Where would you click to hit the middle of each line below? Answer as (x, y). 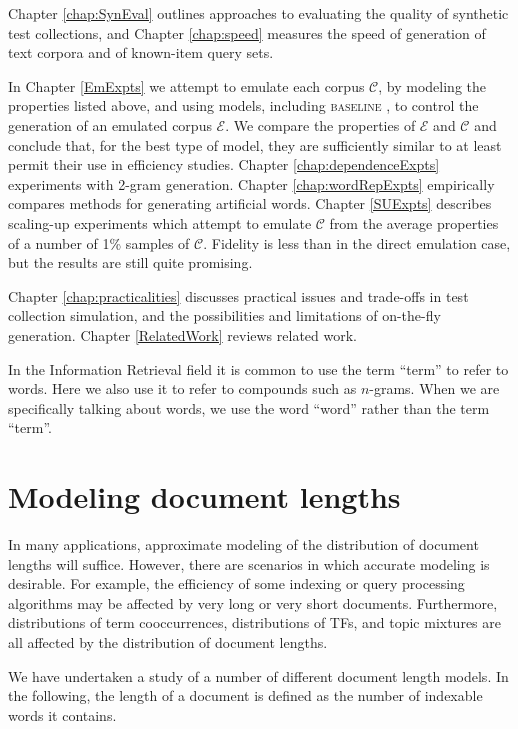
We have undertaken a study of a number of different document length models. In (258, 675)
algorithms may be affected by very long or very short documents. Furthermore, (253, 602)
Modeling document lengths (204, 496)
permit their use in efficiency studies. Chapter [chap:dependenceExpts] (224, 164)
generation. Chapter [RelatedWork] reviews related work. (182, 334)
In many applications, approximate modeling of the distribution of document (243, 544)
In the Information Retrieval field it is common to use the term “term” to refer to (258, 368)
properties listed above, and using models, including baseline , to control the (243, 105)
